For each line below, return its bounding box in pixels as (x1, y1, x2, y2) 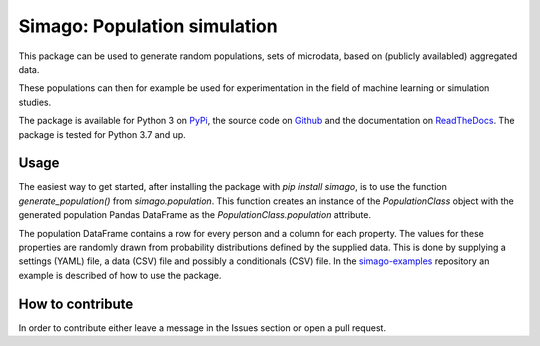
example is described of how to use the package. (18, 269, 222, 281)
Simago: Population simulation (18, 15, 279, 37)
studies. (18, 96, 52, 108)
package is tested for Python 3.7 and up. (18, 128, 187, 140)
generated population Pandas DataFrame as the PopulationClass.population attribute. (18, 209, 372, 221)
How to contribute (18, 295, 134, 312)
